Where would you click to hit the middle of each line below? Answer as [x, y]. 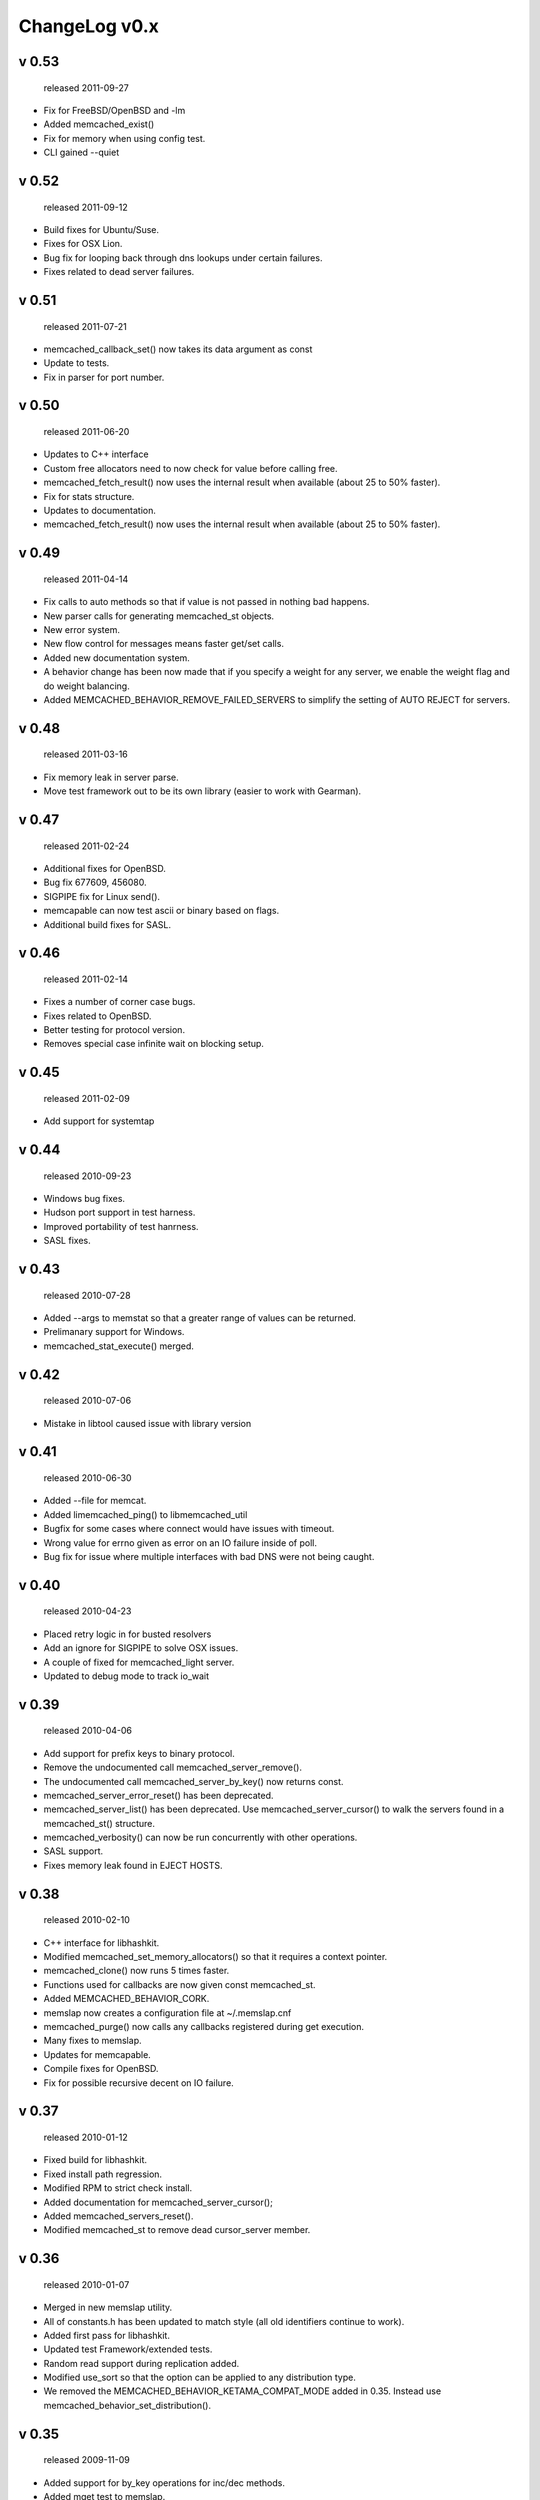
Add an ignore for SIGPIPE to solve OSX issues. [141, 1648]
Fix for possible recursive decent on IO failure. [138, 2082]
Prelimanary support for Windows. [114, 1332]
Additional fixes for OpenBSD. [105, 868]
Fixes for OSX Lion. [83, 244]
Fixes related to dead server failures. [119, 272]
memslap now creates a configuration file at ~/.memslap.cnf [167, 2012]
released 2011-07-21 [85, 326]
